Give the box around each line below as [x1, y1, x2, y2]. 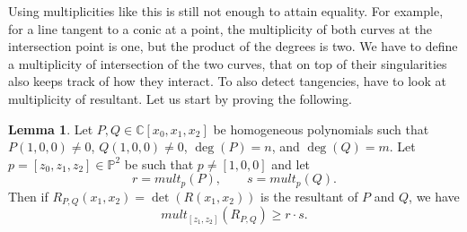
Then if [8, 186, 48, 205]
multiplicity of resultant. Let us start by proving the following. [8, 89, 352, 107]
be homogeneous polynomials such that [213, 119, 429, 138]
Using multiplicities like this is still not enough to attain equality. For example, [8, 2, 444, 20]
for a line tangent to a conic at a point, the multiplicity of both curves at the [8, 19, 432, 38]
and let [271, 154, 311, 173]
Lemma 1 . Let [8, 119, 93, 138]
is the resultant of [260, 186, 358, 205]
